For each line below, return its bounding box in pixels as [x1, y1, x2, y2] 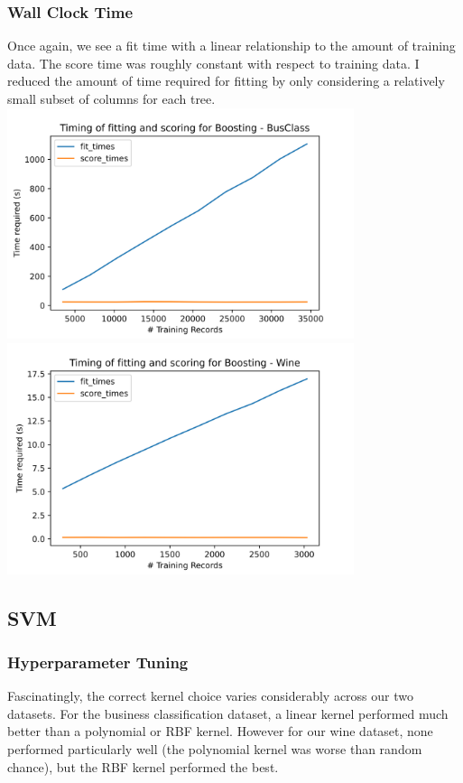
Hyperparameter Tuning [7, 650, 189, 673]
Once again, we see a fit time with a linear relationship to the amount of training [7, 36, 456, 55]
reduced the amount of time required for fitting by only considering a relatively [7, 71, 445, 90]
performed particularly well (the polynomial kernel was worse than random [7, 740, 422, 759]
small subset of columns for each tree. [7, 89, 216, 107]
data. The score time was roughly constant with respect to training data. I [7, 53, 420, 72]
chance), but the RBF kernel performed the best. [7, 757, 279, 776]
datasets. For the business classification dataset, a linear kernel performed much [7, 704, 449, 722]
